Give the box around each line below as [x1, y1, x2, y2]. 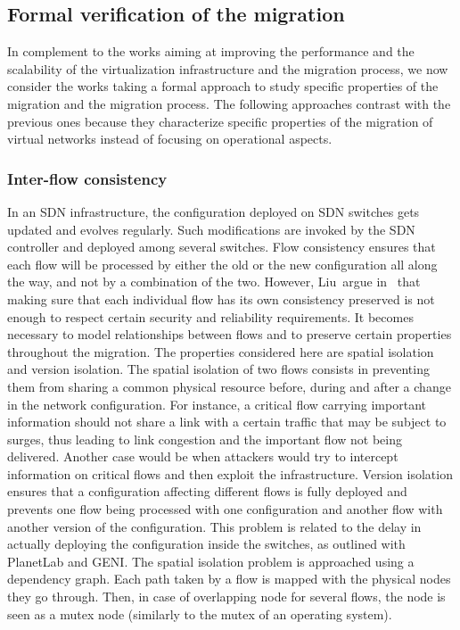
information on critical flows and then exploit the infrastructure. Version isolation [7, 464, 453, 483]
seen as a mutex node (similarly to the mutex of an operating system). [7, 604, 392, 623]
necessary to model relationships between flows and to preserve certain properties [7, 325, 452, 344]
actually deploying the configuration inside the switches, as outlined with [7, 535, 406, 553]
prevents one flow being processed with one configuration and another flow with [7, 500, 443, 518]
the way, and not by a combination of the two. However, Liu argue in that [7, 272, 421, 291]
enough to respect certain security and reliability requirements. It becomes [7, 307, 414, 326]
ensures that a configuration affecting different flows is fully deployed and [7, 482, 407, 501]
